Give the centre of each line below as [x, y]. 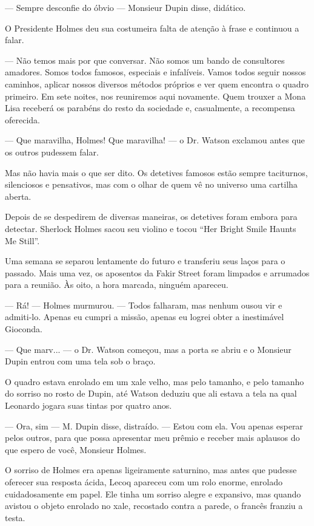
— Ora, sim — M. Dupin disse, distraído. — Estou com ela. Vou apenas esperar [154, 425]
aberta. [18, 196]
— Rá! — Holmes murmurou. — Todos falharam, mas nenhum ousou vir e [144, 305]
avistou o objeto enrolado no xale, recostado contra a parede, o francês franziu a [154, 506]
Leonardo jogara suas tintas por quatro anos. [89, 405]
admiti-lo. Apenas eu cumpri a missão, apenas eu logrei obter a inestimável [145, 317]
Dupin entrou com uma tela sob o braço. [80, 361]
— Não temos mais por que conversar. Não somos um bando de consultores [145, 60]
